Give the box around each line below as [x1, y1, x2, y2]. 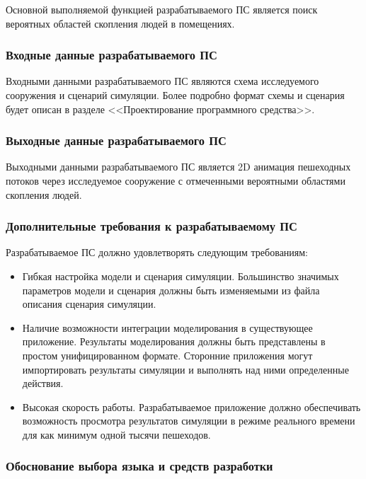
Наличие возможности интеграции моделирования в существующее [22, 320, 313, 335]
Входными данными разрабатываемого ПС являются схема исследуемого [6, 74, 319, 88]
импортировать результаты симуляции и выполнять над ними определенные [22, 362, 349, 376]
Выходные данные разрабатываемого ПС [6, 132, 227, 149]
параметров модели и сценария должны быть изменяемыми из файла [22, 282, 320, 297]
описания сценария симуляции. [22, 296, 156, 311]
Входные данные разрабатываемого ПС [6, 46, 217, 64]
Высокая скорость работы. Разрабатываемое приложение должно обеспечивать [22, 399, 361, 414]
